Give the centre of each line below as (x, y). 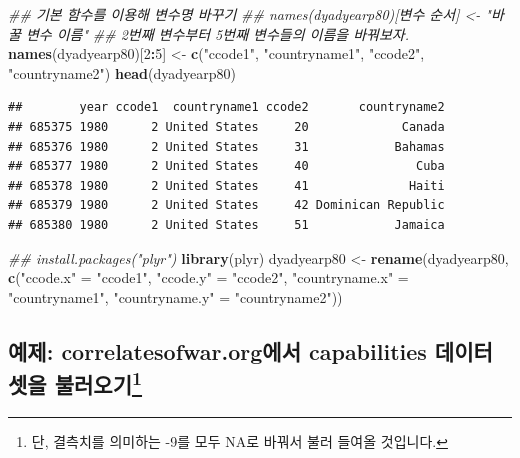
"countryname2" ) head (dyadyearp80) (122, 72)
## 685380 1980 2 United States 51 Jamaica (226, 224)
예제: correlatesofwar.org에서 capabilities (217, 350)
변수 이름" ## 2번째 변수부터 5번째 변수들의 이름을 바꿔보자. (217, 33)
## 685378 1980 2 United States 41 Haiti (226, 185)
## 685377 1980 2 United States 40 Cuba (226, 166)
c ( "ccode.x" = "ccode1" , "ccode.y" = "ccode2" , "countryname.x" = (208, 277)
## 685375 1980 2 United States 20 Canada (226, 126)
